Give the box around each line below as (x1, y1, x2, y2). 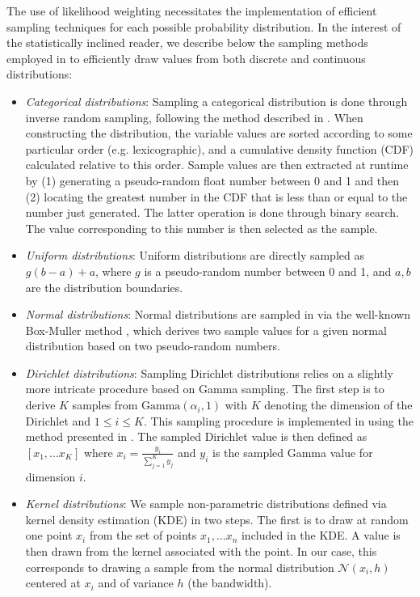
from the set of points (89, 527, 197, 544)
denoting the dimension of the (264, 396, 413, 413)
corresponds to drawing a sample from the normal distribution (25, 558, 334, 575)
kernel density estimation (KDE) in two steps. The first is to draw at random (25, 510, 409, 527)
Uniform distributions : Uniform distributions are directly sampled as (25, 247, 364, 264)
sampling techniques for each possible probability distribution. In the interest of (6, 18, 401, 35)
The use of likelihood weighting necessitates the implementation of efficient (6, 2, 377, 19)
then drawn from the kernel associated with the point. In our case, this (25, 543, 377, 560)
